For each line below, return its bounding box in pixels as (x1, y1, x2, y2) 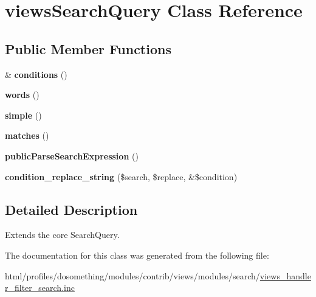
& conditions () (5, 68, 67, 80)
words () (5, 88, 39, 101)
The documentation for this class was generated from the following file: (5, 248, 269, 261)
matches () (5, 129, 49, 142)
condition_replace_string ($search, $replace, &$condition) (5, 170, 238, 183)
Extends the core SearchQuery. (5, 228, 120, 241)
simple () (5, 108, 42, 121)
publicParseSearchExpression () (5, 149, 139, 162)
